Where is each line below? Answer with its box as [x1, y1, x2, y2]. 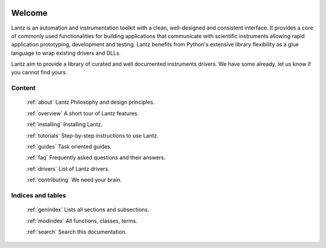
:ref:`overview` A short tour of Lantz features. [26, 109, 139, 117]
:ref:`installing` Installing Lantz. [26, 121, 103, 128]
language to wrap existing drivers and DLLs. [11, 49, 121, 57]
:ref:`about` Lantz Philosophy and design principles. [26, 98, 155, 106]
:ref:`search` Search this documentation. [26, 228, 127, 235]
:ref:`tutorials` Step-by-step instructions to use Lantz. [26, 132, 159, 139]
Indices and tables [11, 191, 66, 199]
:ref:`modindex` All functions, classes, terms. [26, 217, 138, 224]
